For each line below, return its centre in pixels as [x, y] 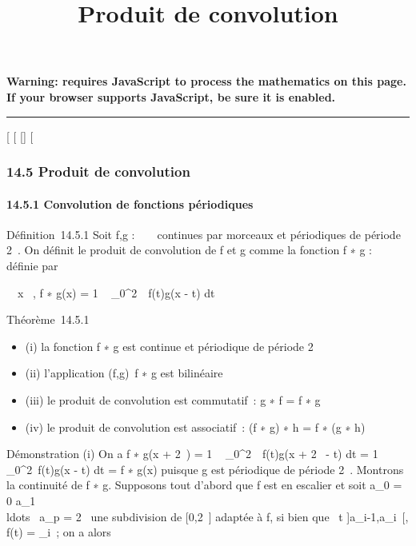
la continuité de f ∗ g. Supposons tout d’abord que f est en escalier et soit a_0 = [204, 485]
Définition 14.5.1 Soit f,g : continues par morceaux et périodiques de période [204, 234]
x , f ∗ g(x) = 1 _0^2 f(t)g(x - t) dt [116, 292]
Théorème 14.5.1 [48, 319]
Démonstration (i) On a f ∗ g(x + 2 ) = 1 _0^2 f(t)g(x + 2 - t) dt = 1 [192, 454]
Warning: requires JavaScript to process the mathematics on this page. [206, 81]
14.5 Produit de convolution [98, 171]
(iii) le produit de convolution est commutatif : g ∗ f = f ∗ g [173, 399]
